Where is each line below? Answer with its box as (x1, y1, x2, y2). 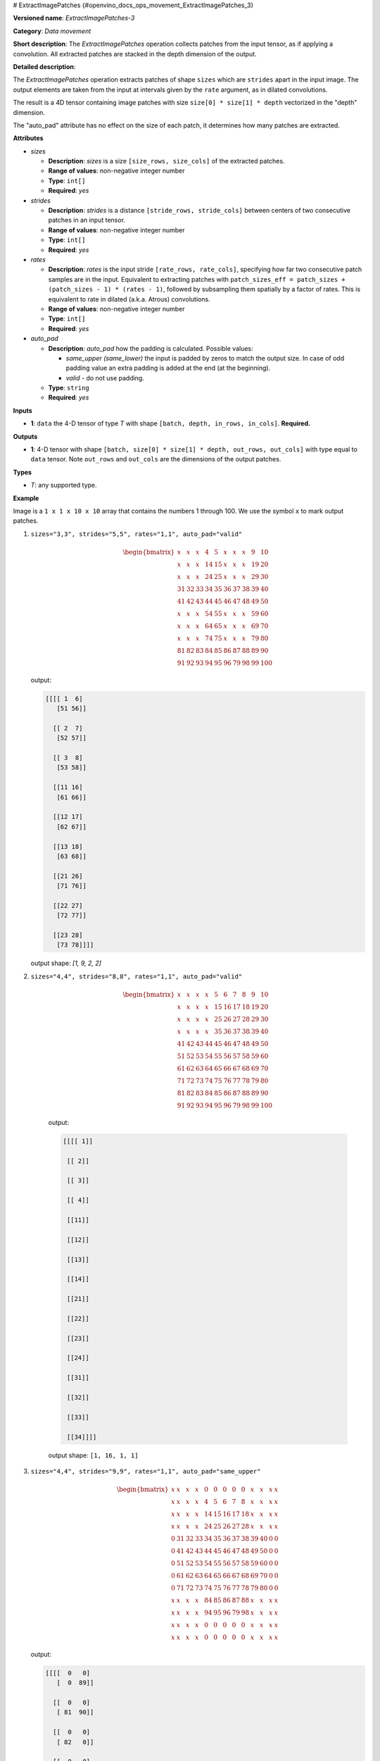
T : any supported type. (30, 481, 98, 490)
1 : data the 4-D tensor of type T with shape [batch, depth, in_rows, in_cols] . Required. (30, 419, 311, 428)
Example (13, 494, 39, 502)
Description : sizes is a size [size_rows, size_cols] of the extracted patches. (48, 157, 285, 166)
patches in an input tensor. (48, 216, 126, 225)
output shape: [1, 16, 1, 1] (48, 1451, 139, 1460)
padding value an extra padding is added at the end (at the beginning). (65, 363, 271, 373)
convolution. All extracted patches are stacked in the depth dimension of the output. (13, 49, 257, 58)
